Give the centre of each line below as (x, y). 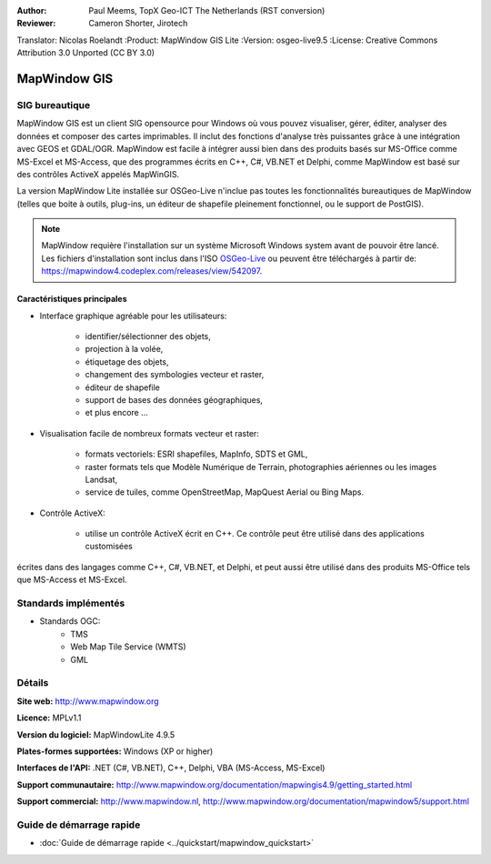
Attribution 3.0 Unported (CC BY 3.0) (85, 53)
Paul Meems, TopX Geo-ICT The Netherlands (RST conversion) (207, 10)
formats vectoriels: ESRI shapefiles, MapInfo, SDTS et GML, (196, 454)
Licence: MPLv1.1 (49, 718)
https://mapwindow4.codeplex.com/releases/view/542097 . (152, 271)
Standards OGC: (70, 621)
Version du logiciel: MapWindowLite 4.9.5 (96, 734)
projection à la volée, (124, 349)
